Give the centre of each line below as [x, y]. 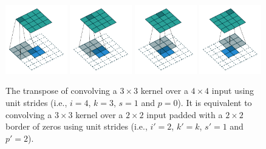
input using [233, 91]
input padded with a [185, 114]
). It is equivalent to [215, 103]
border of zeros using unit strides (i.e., [77, 126]
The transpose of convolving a [61, 91]
